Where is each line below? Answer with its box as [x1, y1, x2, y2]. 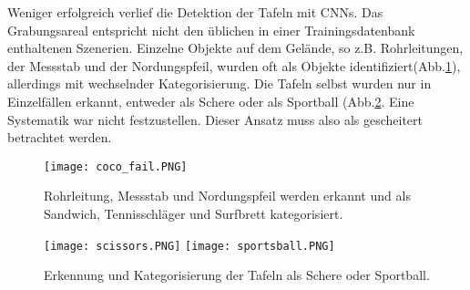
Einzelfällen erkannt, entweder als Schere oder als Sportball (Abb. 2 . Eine [7, 91, 414, 110]
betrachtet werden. [7, 128, 112, 147]
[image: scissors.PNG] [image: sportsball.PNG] [44, 239, 335, 253]
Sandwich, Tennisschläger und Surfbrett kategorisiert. [44, 204, 343, 223]
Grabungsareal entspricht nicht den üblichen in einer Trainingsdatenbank [7, 20, 415, 39]
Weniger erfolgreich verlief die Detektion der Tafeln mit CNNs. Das [7, 3, 383, 21]
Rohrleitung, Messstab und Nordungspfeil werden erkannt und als [44, 186, 411, 205]
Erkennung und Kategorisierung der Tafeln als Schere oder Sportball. [44, 265, 430, 285]
